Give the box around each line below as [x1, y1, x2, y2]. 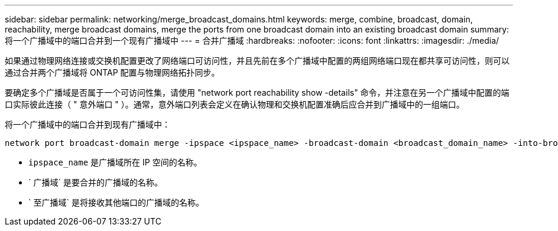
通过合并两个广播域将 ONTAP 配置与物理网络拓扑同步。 [5, 67, 220, 77]
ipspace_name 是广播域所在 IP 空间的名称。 [28, 157, 202, 167]
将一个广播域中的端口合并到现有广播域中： [5, 119, 170, 129]
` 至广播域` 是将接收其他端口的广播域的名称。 [28, 197, 204, 207]
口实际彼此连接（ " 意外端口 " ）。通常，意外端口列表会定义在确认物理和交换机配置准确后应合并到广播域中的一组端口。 [5, 99, 465, 109]
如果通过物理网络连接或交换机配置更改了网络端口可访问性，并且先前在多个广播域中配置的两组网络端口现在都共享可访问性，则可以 [5, 56, 510, 66]
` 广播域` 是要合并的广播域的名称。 [28, 177, 163, 187]
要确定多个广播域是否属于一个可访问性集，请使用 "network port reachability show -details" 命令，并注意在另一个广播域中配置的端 [5, 87, 510, 97]
